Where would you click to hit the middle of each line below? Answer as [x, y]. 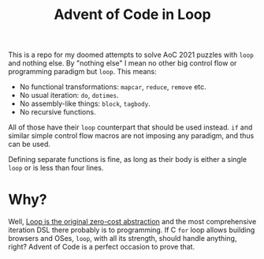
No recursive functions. [58, 112]
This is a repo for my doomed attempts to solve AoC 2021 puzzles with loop [131, 55]
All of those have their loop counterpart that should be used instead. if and [130, 127]
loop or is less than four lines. [56, 168]
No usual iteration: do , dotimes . [69, 96]
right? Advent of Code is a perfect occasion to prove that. [102, 247]
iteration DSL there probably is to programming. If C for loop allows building [132, 230]
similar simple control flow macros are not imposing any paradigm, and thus [131, 136]
